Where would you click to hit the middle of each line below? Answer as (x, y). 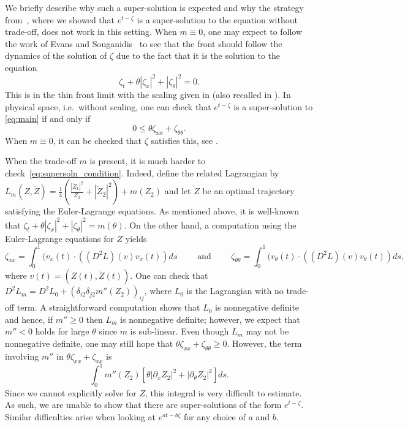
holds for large (62, 331)
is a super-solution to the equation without (217, 19)
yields (136, 238)
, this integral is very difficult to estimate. (224, 392)
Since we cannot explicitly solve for (71, 392)
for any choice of (214, 417)
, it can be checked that (97, 140)
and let (178, 191)
